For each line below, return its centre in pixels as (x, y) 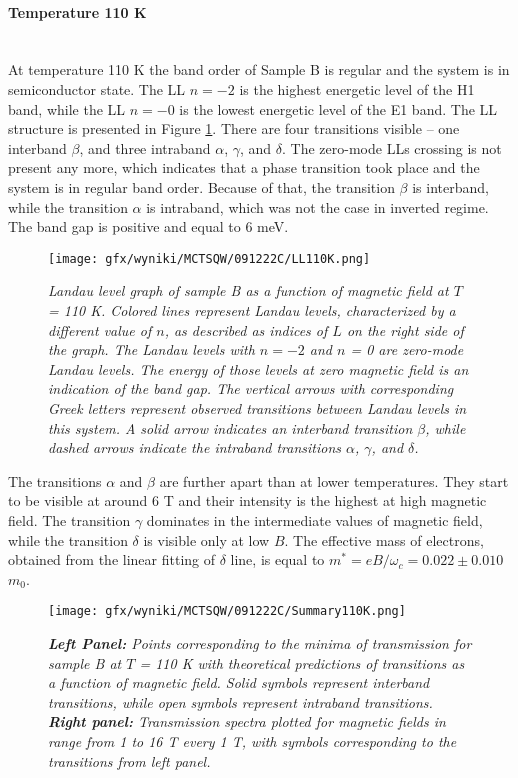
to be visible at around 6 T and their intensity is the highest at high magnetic (247, 500)
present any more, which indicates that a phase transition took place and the (244, 167)
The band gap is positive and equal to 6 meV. (148, 226)
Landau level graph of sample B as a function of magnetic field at (248, 290)
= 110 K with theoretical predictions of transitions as (302, 662)
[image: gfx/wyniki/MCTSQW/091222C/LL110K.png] (209, 258)
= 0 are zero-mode (407, 349)
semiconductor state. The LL (97, 88)
